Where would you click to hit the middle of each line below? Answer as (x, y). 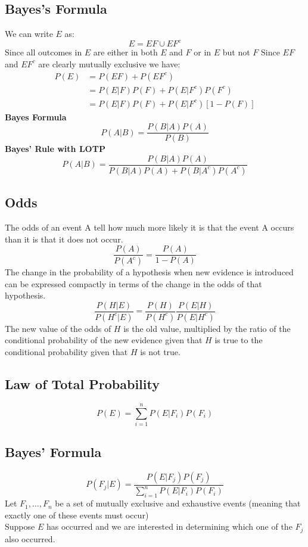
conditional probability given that (66, 351)
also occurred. (30, 538)
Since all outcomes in (43, 52)
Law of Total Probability (82, 383)
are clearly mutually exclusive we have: (109, 63)
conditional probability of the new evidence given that (104, 340)
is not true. (160, 351)
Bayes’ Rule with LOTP (55, 149)
